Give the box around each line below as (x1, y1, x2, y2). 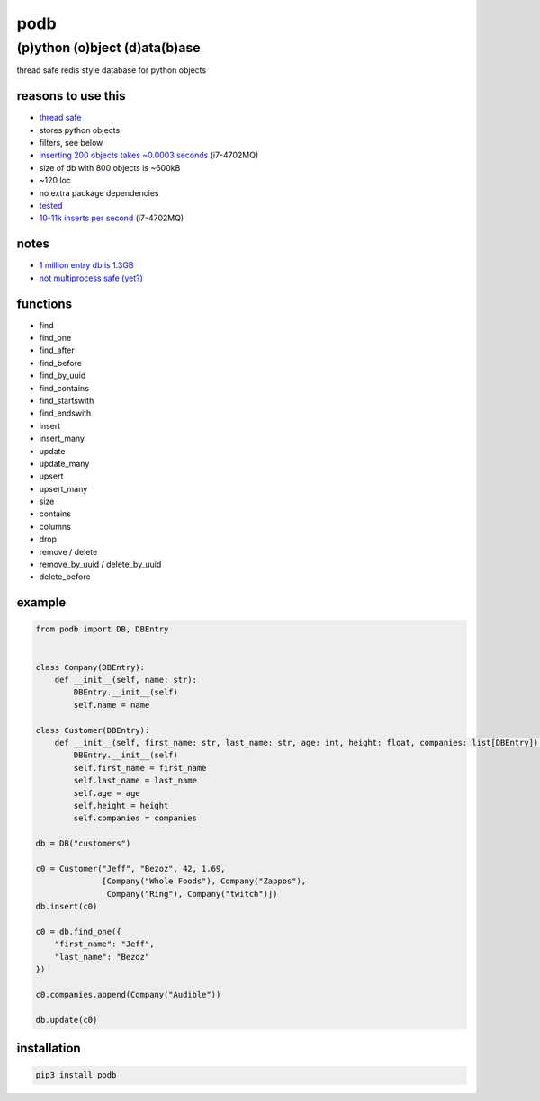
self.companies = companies (73, 813, 198, 823)
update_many (39, 458, 90, 469)
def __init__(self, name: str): (54, 675, 198, 685)
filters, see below (39, 138, 103, 148)
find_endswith (39, 407, 92, 418)
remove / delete (39, 546, 98, 557)
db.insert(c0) (35, 901, 98, 912)
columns (39, 521, 71, 532)
